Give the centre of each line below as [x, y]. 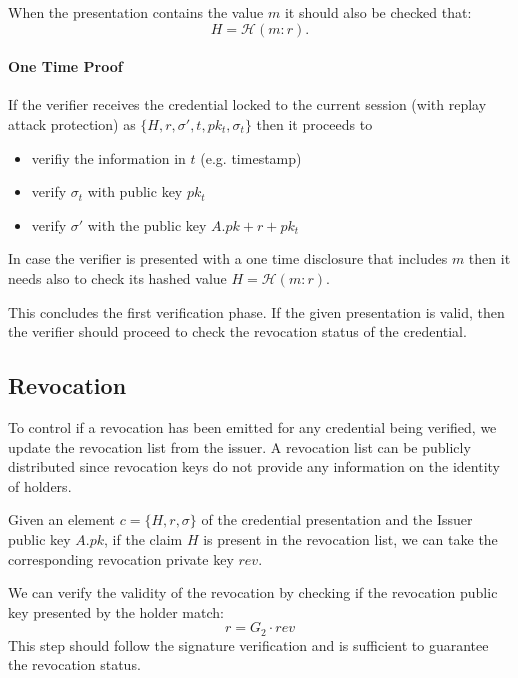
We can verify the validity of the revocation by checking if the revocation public [253, 592]
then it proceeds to [314, 123]
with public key [135, 191]
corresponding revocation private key [121, 558]
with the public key [147, 224]
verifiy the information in [108, 157]
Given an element [62, 519]
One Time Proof [65, 66]
